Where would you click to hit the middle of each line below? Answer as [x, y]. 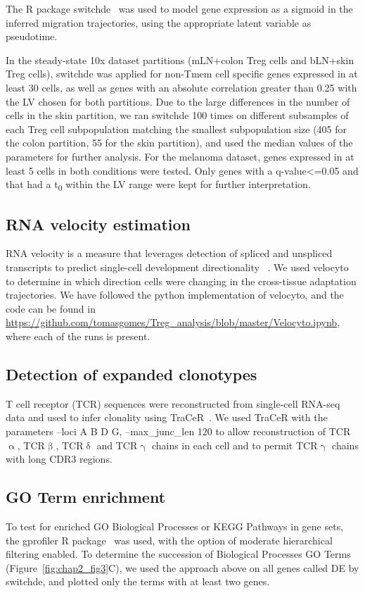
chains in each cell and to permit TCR [235, 445]
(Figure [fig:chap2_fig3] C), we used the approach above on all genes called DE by [182, 567]
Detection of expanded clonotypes [132, 374]
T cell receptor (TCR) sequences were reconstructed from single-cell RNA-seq [173, 403]
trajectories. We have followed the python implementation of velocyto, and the [175, 295]
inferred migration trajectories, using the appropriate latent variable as [159, 22]
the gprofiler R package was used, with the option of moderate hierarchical [169, 540]
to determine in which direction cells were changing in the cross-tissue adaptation [181, 281]
